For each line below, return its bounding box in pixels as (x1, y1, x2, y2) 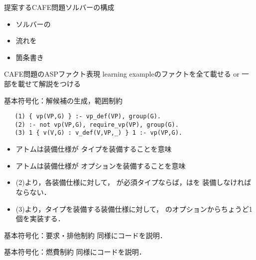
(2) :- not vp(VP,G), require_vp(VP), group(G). (14, 121, 179, 128)
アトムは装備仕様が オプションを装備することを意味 (15, 160, 186, 171)
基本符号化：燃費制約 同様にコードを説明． (4, 247, 146, 257)
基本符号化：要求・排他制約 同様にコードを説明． (4, 230, 167, 240)
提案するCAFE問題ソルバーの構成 (4, 2, 115, 12)
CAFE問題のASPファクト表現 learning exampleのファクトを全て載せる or (4, 69, 240, 79)
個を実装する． (15, 213, 65, 224)
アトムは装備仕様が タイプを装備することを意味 (15, 144, 172, 154)
